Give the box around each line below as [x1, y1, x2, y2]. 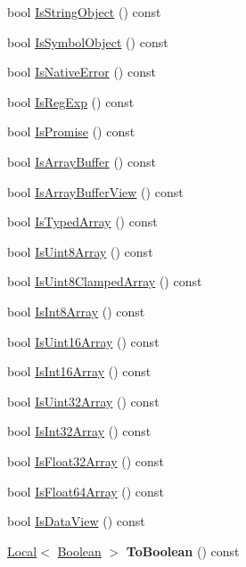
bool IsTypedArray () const [7, 212, 158, 231]
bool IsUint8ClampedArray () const [7, 272, 202, 291]
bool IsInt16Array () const [7, 362, 152, 381]
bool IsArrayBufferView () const [7, 182, 184, 201]
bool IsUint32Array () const [7, 391, 160, 410]
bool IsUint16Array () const [7, 332, 160, 350]
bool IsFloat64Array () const [7, 481, 164, 500]
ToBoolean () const [126, 541, 240, 560]
